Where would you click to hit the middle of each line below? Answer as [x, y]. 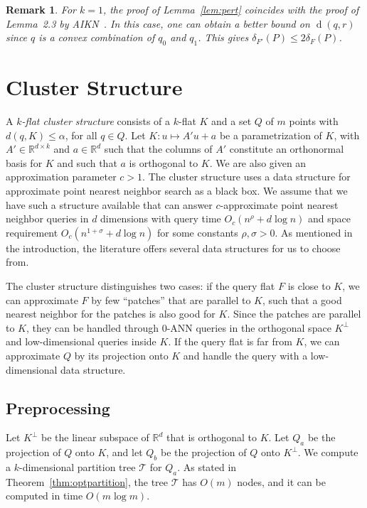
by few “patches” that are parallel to [171, 299]
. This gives [223, 37]
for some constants [197, 232]
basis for [24, 162]
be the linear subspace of [95, 437]
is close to [309, 286]
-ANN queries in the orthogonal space [249, 327]
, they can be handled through [92, 327]
